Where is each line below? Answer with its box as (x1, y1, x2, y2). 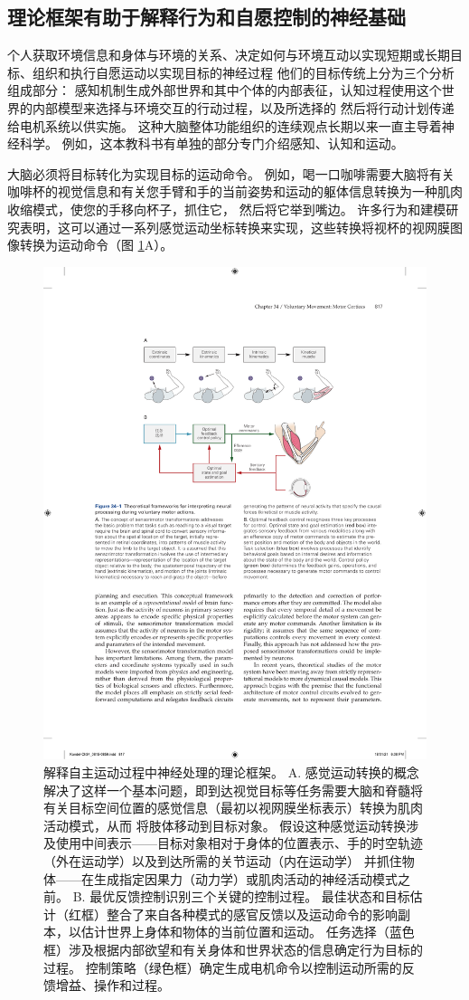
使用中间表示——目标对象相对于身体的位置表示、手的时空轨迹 (55, 833, 423, 852)
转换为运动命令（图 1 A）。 (19, 235, 174, 254)
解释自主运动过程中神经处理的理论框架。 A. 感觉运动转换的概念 (43, 763, 419, 782)
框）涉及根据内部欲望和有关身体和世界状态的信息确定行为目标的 (43, 940, 423, 959)
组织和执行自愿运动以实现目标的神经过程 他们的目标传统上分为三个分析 (32, 62, 455, 81)
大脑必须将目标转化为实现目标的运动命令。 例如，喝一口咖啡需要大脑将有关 (7, 164, 455, 183)
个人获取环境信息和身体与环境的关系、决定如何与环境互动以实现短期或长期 (7, 45, 450, 64)
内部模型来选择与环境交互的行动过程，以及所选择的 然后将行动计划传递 (32, 98, 455, 117)
